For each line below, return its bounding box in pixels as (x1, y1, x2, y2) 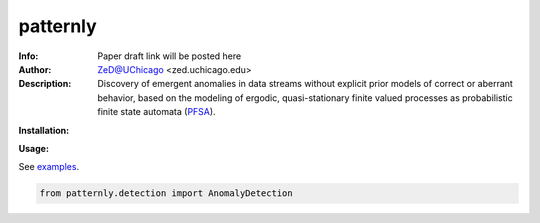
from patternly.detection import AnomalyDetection (39, 188, 294, 199)
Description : (18, 78, 72, 90)
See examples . (18, 161, 80, 173)
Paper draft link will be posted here (97, 50, 242, 62)
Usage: (18, 142, 50, 154)
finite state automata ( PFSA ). (97, 106, 216, 118)
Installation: (18, 124, 70, 136)
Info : (18, 50, 39, 62)
